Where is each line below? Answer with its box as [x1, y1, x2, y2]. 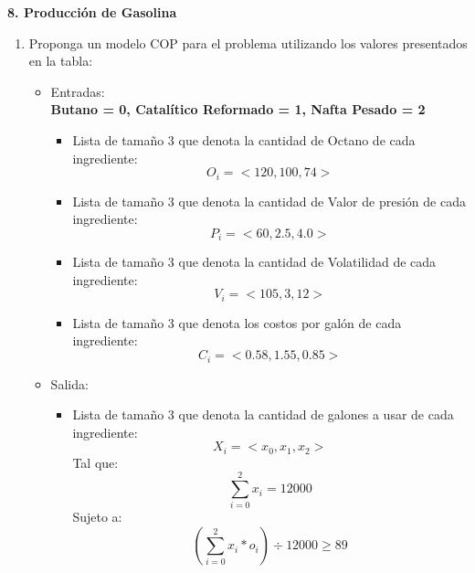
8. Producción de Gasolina [7, 3, 177, 21]
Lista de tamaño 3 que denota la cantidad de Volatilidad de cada [72, 252, 437, 271]
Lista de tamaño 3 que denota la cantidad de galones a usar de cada [72, 405, 454, 424]
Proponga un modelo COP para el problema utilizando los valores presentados [28, 33, 468, 52]
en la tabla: [28, 51, 93, 70]
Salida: [50, 374, 89, 393]
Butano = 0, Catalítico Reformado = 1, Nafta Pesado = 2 [50, 100, 426, 119]
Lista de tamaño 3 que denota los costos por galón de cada [72, 313, 402, 332]
